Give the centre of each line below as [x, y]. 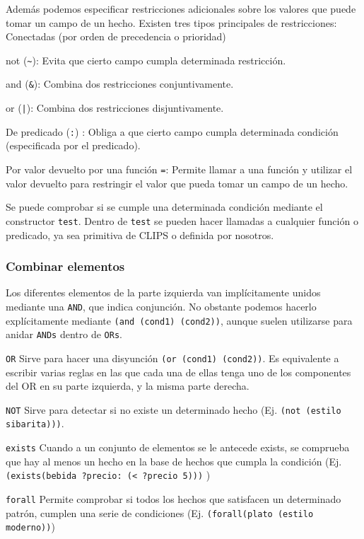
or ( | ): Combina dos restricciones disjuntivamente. [115, 108]
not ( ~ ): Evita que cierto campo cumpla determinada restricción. [146, 60]
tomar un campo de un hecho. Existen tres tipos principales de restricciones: [171, 22]
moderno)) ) [30, 527]
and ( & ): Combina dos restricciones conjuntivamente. [120, 84]
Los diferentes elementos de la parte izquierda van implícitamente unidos [163, 292]
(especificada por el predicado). [73, 145]
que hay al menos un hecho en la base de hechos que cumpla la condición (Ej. [174, 461]
